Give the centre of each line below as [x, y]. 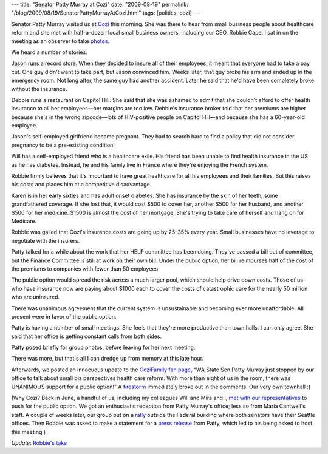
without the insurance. [39, 89]
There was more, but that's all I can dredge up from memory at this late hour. [107, 359]
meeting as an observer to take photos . [60, 41]
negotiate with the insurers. [46, 240]
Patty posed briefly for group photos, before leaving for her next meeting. [103, 347]
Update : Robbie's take [39, 442]
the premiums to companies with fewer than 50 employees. [86, 269]
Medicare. [24, 221]
